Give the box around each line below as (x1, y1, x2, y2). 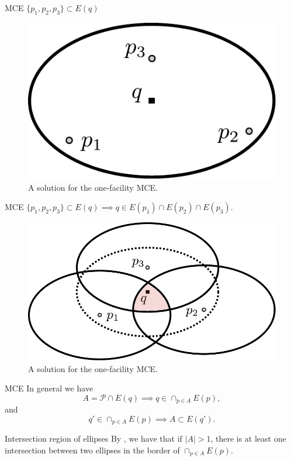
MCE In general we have (5, 382, 93, 394)
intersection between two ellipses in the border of (5, 444, 180, 456)
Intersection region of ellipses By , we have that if (5, 432, 182, 445)
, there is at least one (210, 432, 286, 445)
